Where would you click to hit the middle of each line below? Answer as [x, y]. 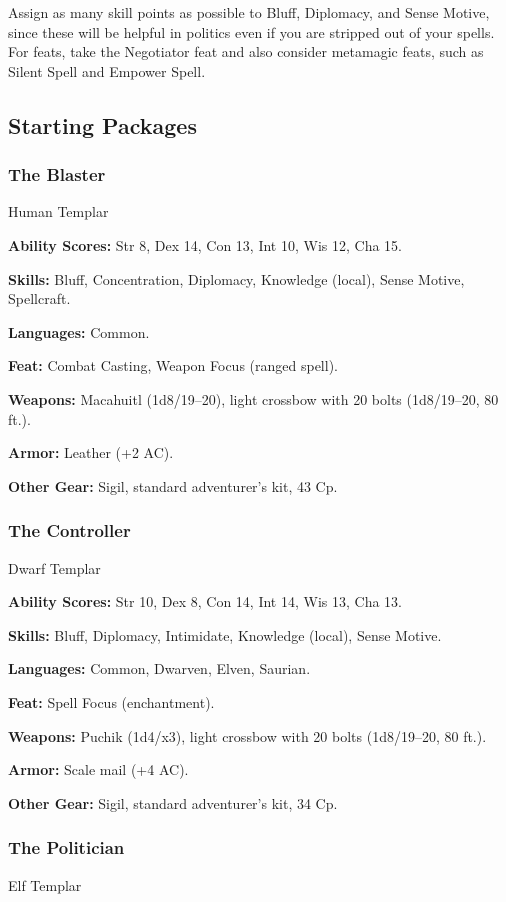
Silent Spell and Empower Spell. [107, 70]
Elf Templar [45, 884]
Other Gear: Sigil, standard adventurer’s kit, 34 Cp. [173, 802]
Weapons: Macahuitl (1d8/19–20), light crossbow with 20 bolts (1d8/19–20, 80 [253, 398]
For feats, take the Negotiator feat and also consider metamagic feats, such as [246, 51]
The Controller [69, 530]
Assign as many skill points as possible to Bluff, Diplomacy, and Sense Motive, [249, 12]
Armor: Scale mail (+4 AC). [98, 769]
